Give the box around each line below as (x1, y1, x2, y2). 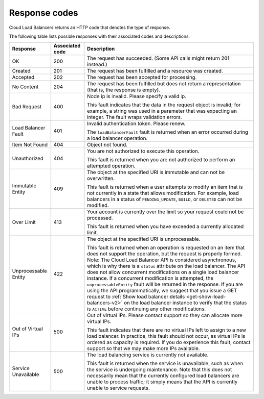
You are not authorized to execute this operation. (87, 148, 199, 154)
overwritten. (87, 175, 115, 182)
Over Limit (12, 219, 36, 225)
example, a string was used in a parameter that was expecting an (87, 108, 237, 115)
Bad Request (12, 103, 42, 110)
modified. (87, 202, 109, 209)
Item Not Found (12, 141, 48, 148)
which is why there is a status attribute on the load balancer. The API (87, 263, 245, 270)
